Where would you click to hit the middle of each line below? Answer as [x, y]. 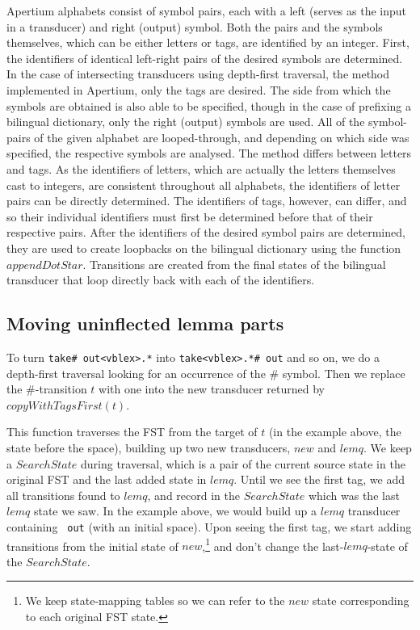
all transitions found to [63, 495]
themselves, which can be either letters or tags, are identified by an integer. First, [208, 42]
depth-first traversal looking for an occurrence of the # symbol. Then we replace [206, 373]
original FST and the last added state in [107, 479]
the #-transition [47, 389]
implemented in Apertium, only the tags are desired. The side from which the [199, 89]
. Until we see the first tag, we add [319, 479]
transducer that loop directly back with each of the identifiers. [161, 280]
